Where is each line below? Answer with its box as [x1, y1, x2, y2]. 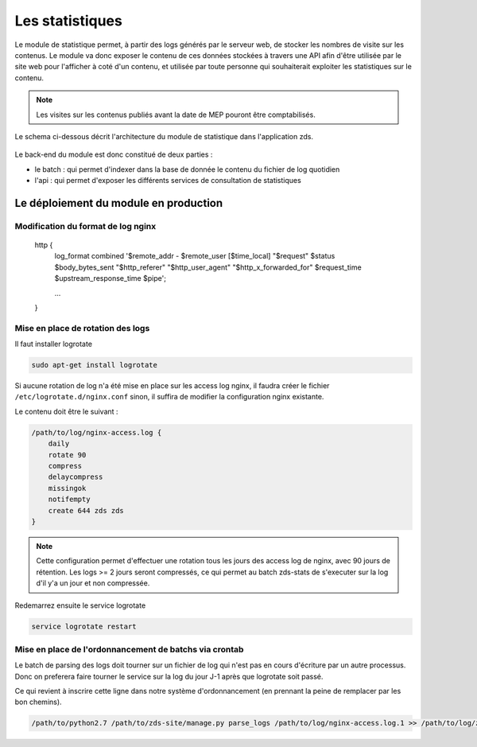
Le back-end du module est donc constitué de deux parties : [14, 150, 213, 159]
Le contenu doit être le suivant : [14, 407, 118, 416]
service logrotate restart [31, 621, 137, 631]
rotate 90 [48, 450, 87, 459]
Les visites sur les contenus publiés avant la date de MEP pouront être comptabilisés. [36, 110, 316, 119]
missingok [48, 484, 87, 492]
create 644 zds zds [48, 506, 125, 515]
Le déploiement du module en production [14, 196, 223, 210]
